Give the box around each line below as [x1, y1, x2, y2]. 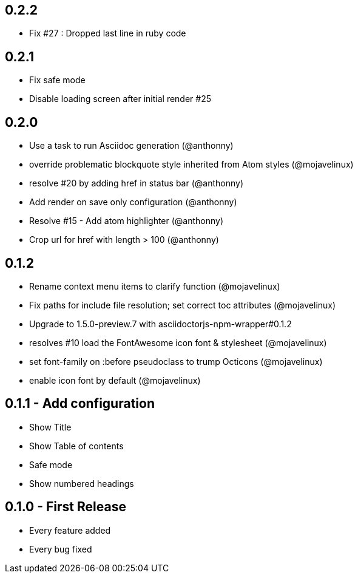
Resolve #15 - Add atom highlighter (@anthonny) [29, 216, 224, 226]
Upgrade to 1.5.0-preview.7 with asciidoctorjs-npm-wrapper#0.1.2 [29, 318, 292, 329]
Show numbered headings [29, 478, 134, 489]
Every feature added [29, 525, 111, 535]
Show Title [29, 421, 72, 432]
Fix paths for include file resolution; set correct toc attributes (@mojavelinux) [29, 299, 336, 310]
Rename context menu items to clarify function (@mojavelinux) [29, 280, 280, 291]
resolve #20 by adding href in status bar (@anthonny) [29, 178, 243, 189]
